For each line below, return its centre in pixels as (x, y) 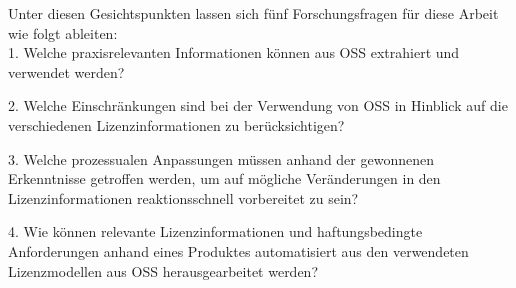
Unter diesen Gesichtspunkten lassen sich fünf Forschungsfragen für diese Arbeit (253, 13)
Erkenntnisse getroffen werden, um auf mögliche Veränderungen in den (224, 178)
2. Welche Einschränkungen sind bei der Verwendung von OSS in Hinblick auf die (258, 105)
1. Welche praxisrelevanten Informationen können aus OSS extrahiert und (234, 52)
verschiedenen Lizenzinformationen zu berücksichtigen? (176, 124)
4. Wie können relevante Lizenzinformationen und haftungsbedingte (215, 231)
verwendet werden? (66, 71)
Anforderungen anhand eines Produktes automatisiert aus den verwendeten (238, 250)
